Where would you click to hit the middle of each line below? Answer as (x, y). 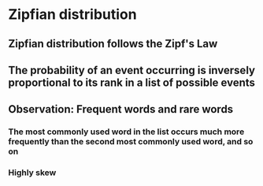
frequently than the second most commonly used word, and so (131, 142)
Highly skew (32, 173)
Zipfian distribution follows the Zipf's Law (113, 44)
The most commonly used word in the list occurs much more (126, 132)
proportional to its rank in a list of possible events (132, 82)
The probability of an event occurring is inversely (132, 70)
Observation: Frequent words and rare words (121, 109)
